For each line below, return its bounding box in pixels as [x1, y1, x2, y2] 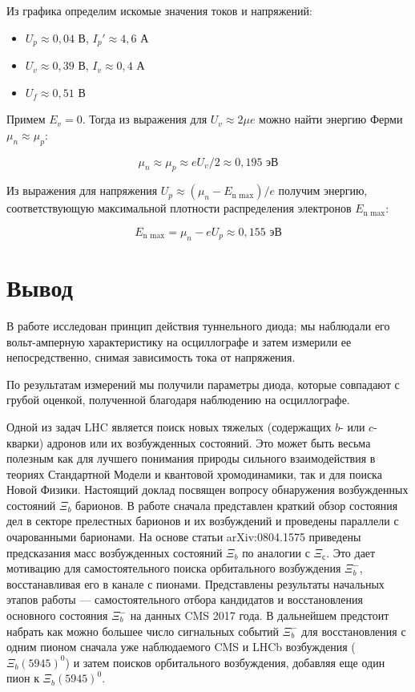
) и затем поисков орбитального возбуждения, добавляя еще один [65, 654, 385, 670]
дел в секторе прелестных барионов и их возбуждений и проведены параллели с [6, 512, 399, 529]
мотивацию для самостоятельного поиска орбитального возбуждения [6, 560, 341, 577]
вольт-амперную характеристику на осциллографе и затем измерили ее [6, 333, 352, 350]
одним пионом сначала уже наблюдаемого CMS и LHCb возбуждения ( [6, 638, 356, 655]
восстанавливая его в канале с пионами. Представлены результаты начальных [6, 575, 385, 592]
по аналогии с [242, 544, 310, 560]
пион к [6, 670, 39, 686]
